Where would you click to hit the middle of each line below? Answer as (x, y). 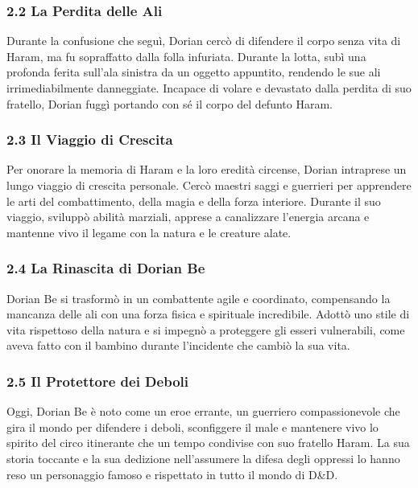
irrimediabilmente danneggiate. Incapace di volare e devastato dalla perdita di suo (209, 88)
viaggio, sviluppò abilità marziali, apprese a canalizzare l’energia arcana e (188, 217)
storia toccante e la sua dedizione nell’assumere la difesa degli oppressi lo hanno (203, 458)
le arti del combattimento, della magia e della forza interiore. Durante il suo (194, 201)
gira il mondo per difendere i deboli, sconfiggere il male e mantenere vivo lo (192, 426)
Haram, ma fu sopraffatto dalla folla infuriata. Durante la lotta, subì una (186, 56)
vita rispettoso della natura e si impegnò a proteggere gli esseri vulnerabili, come (206, 329)
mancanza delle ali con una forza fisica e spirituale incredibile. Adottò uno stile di (208, 314)
